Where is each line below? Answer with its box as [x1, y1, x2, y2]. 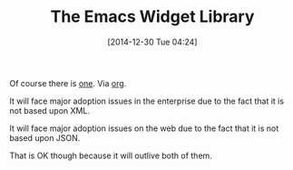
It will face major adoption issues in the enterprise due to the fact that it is [9, 95, 284, 106]
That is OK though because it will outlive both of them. [9, 150, 213, 161]
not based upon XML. [9, 105, 91, 115]
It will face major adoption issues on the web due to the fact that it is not [9, 123, 279, 134]
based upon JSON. [9, 132, 81, 143]
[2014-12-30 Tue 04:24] [107, 36, 198, 47]
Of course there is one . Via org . [9, 77, 127, 88]
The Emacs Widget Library [50, 6, 255, 27]
